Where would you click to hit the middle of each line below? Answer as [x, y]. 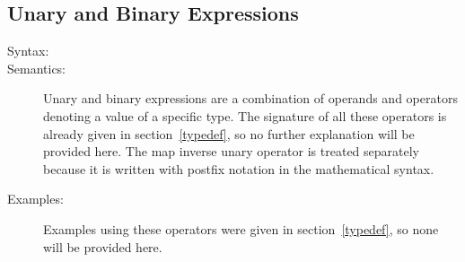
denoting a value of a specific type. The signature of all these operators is [245, 115]
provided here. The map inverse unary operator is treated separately [231, 151]
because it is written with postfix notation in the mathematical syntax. [239, 168]
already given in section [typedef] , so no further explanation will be [229, 133]
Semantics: [37, 68]
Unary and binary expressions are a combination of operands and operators [250, 98]
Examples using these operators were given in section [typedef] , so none [241, 228]
